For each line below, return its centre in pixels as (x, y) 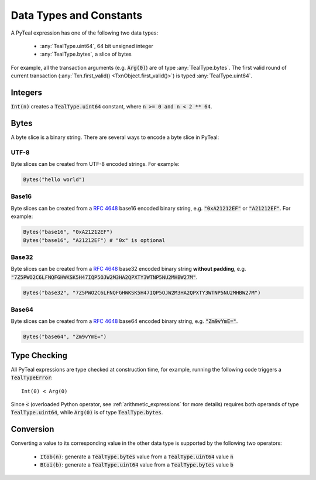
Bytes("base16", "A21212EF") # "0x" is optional (94, 240)
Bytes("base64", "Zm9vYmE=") (65, 337)
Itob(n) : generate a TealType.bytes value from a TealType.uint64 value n (137, 457)
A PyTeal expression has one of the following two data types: (84, 33)
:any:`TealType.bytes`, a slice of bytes (86, 54)
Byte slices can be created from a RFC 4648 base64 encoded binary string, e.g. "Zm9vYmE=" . (124, 321)
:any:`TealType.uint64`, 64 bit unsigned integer (97, 46)
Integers (27, 92)
